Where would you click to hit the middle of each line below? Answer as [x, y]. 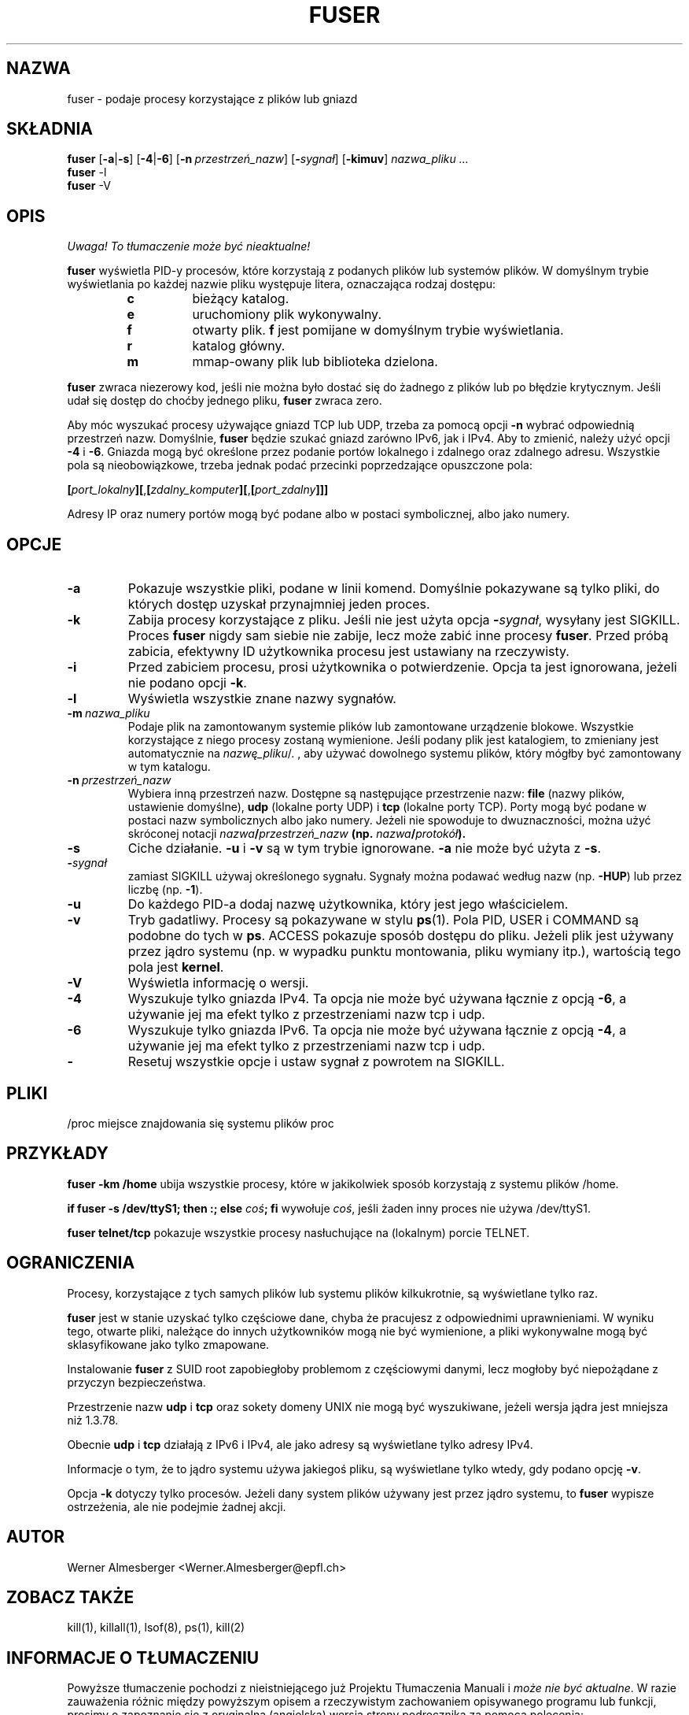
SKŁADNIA [50, 129]
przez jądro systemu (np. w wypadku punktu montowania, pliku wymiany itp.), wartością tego [404, 952]
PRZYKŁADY [57, 1154]
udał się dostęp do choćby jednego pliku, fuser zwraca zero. [225, 401]
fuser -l [87, 172]
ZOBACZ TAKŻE [70, 1597]
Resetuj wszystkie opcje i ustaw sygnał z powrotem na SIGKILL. [316, 1062]
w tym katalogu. [169, 767]
